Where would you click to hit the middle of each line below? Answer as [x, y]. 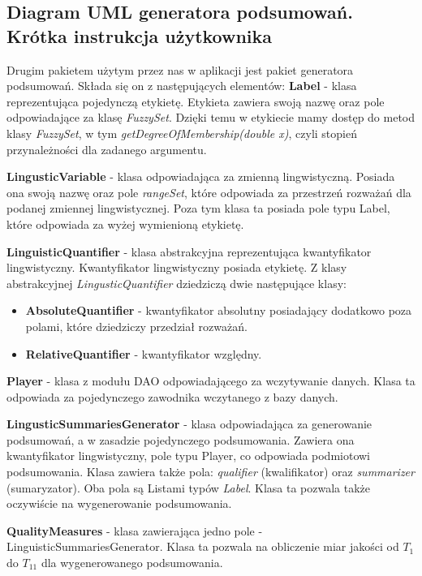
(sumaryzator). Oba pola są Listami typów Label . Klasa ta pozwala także [189, 487]
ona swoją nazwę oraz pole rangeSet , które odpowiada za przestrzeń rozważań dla [209, 192]
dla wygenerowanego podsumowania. [132, 563]
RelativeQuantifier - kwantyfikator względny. [144, 353]
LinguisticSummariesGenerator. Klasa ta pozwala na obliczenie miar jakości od [203, 546]
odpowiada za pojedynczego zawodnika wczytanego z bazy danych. [172, 396]
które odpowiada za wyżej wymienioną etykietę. [125, 224]
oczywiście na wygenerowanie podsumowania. [119, 503]
